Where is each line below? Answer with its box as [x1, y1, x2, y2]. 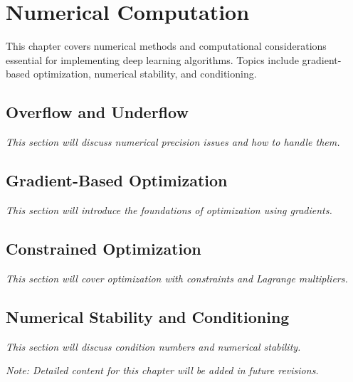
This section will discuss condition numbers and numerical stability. [6, 339, 301, 354]
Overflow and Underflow [6, 101, 189, 123]
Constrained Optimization [6, 237, 201, 259]
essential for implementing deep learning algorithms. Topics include [6, 52, 299, 67]
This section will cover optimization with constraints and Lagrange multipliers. [6, 270, 348, 285]
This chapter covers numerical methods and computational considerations [6, 38, 327, 53]
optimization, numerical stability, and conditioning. [33, 66, 257, 81]
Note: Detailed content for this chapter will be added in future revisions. [6, 363, 319, 378]
